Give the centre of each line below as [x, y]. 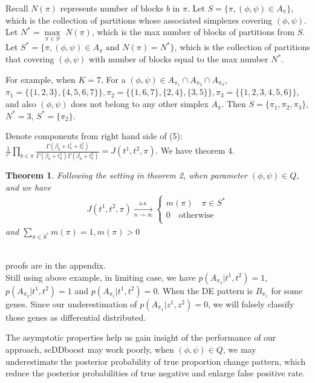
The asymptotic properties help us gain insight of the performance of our [141, 337]
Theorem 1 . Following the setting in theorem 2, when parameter [126, 175]
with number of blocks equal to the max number [179, 59]
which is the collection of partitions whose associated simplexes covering [139, 20]
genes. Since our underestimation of [71, 303]
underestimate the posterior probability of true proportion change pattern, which [156, 361]
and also [21, 104]
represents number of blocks [112, 8]
